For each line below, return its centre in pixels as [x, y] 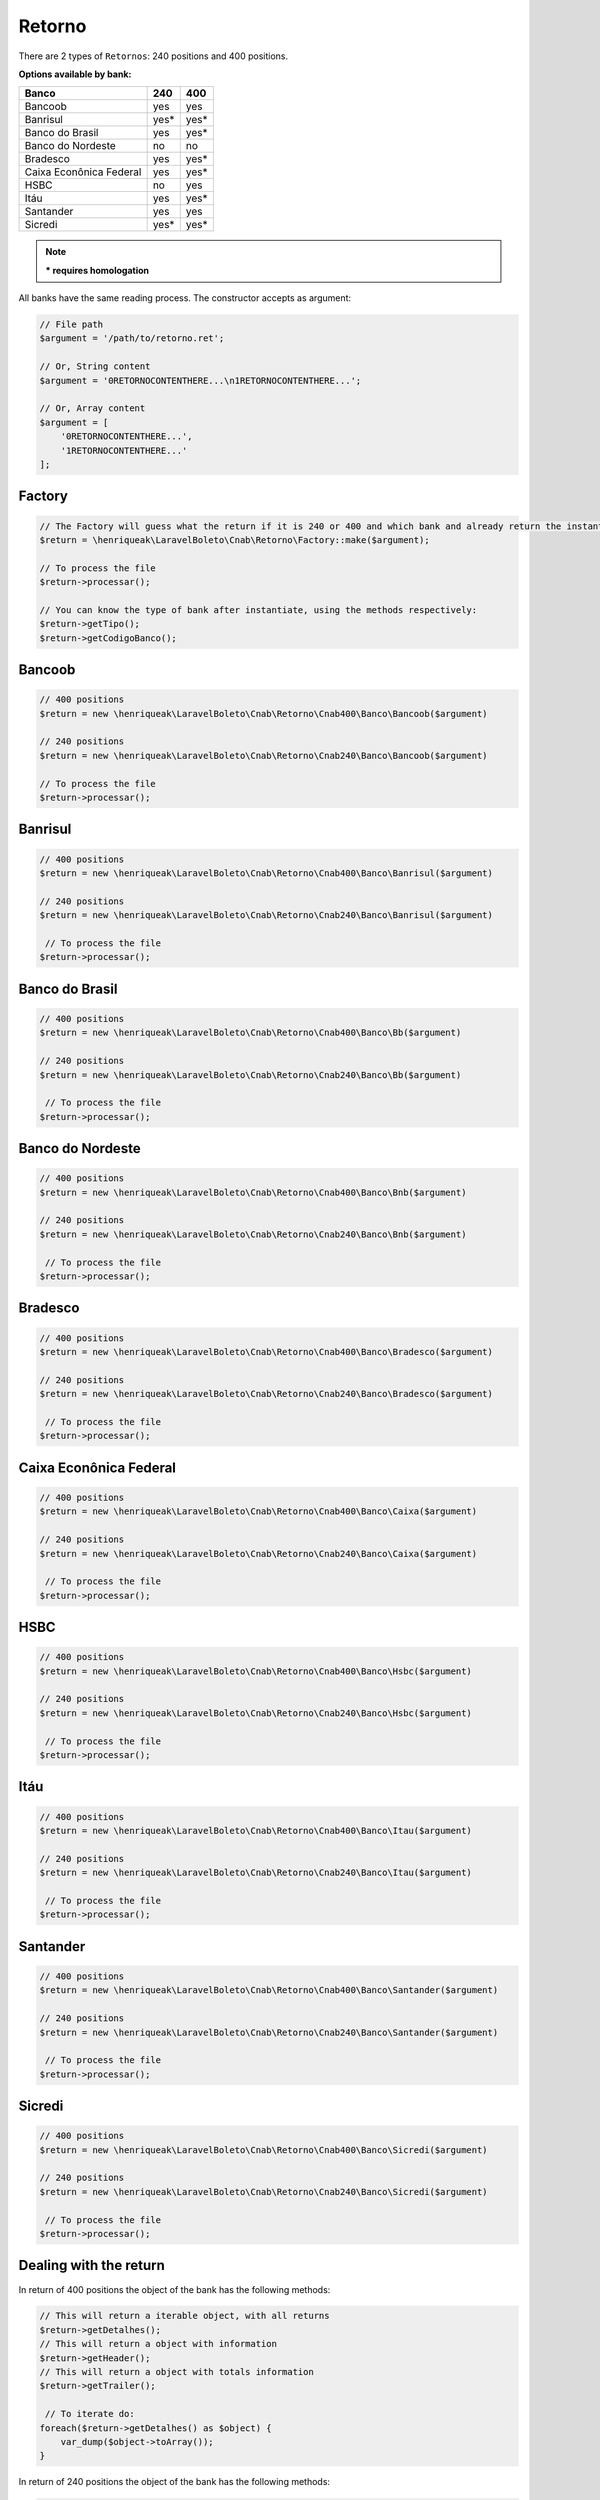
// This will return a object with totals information [176, 2372]
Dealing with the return [91, 2265]
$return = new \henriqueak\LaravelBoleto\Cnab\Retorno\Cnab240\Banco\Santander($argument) [269, 2032]
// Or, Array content [92, 408]
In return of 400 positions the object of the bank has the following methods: [174, 2289]
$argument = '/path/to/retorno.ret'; [132, 338]
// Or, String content [95, 366]
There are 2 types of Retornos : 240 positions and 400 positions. [153, 56]
